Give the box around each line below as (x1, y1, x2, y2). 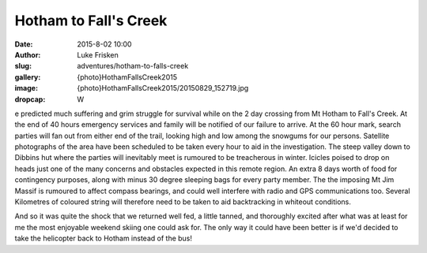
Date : (14, 39, 33, 49)
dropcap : (14, 95, 46, 104)
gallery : (14, 72, 41, 82)
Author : (14, 50, 41, 59)
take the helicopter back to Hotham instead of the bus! (14, 233, 193, 244)
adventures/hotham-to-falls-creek (77, 61, 189, 71)
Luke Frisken (77, 50, 119, 59)
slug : (14, 61, 32, 71)
